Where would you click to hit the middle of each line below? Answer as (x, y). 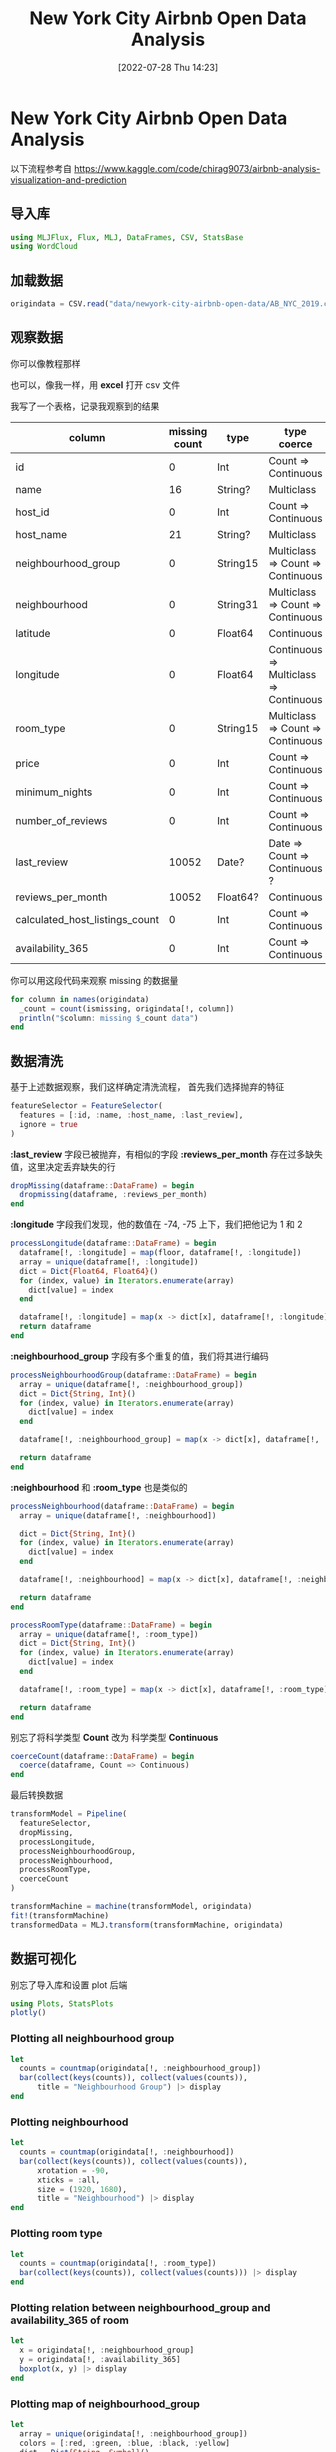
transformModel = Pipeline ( (69, 1814)
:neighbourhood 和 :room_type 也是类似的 (99, 1487)
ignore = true (48, 1124)
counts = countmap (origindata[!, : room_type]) (118, 2263)
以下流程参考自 (41, 168)
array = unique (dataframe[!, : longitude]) (109, 1262)
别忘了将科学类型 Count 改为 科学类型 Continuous (114, 1737)
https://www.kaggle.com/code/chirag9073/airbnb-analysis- (197, 168)
